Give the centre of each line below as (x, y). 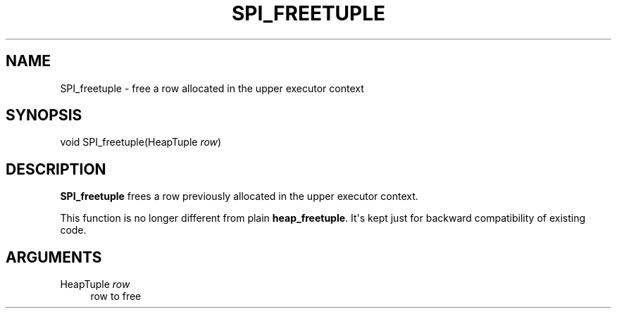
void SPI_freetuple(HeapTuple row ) (141, 142)
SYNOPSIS (44, 115)
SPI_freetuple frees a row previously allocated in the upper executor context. (239, 196)
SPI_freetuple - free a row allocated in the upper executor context (212, 88)
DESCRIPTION (56, 169)
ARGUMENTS (54, 257)
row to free (116, 296)
